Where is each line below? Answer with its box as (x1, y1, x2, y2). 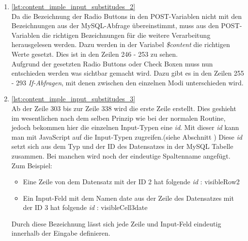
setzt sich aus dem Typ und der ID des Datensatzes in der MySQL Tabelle (11, 141, 233, 151)
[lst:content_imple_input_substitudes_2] (11, 1, 136, 11)
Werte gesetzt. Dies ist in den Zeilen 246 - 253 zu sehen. (11, 48, 178, 59)
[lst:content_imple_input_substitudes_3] (11, 94, 136, 104)
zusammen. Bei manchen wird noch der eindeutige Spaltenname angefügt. (11, 150, 231, 161)
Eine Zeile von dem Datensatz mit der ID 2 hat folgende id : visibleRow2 (23, 177, 240, 187)
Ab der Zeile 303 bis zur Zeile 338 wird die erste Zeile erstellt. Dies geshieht (11, 103, 236, 113)
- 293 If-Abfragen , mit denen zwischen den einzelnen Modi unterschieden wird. (11, 77, 244, 87)
